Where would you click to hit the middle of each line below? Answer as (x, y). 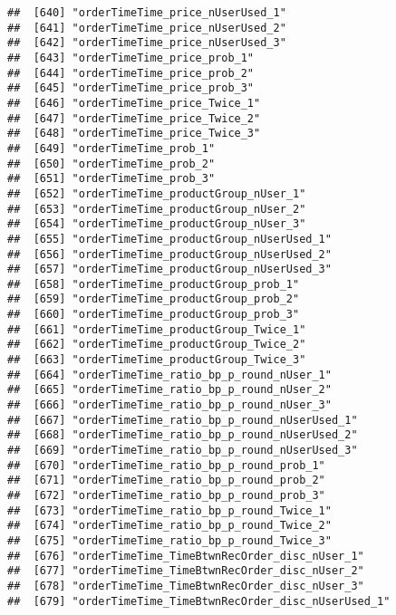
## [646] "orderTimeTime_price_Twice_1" (134, 103)
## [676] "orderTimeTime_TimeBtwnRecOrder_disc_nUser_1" (186, 556)
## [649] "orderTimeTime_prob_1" (111, 148)
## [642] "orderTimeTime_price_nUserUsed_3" (147, 43)
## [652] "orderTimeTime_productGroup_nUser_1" (157, 193)
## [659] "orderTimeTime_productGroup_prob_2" (154, 299)
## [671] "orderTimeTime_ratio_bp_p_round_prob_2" (166, 480)
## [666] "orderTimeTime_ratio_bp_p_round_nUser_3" (169, 405)
